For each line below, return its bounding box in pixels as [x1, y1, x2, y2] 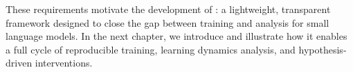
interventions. [35, 56, 93, 70]
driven [6, 56, 33, 70]
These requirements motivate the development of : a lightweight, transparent [6, 2, 331, 16]
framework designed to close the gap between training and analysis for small [6, 15, 329, 29]
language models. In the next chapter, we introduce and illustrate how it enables [6, 29, 347, 43]
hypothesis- [298, 42, 347, 56]
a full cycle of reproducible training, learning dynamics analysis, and [6, 42, 296, 56]
